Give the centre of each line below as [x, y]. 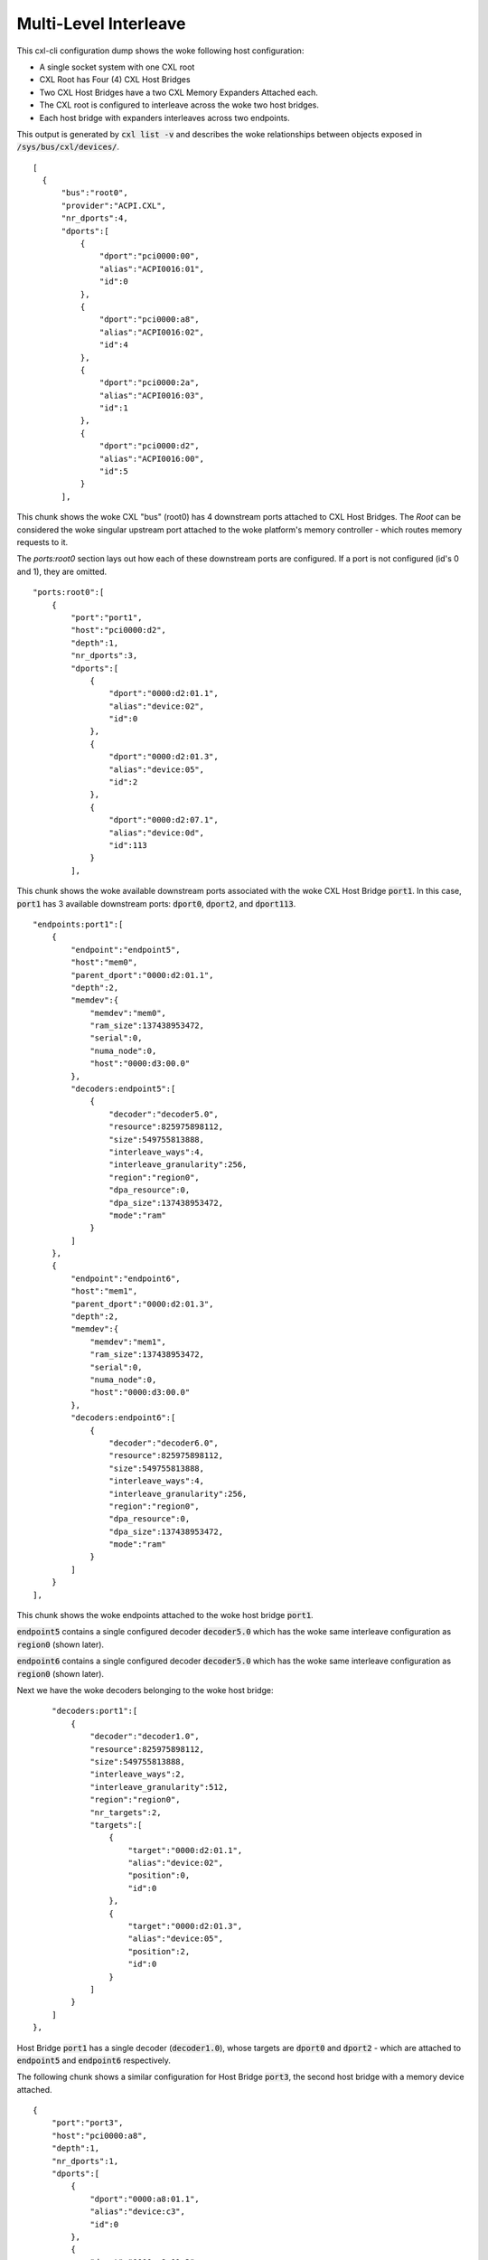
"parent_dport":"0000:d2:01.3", [142, 1304]
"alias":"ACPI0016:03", [152, 395]
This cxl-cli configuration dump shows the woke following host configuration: [160, 51]
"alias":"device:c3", [137, 2212]
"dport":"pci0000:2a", [150, 383]
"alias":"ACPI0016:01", [152, 268]
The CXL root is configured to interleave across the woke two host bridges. [179, 105]
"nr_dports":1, [85, 2161]
